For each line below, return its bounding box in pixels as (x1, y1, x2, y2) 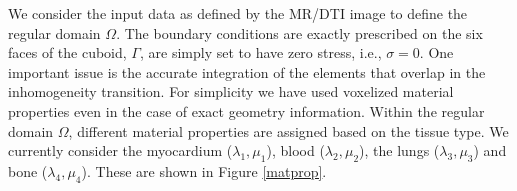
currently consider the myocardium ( (8, 140, 233, 161)
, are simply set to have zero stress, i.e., (139, 42, 382, 63)
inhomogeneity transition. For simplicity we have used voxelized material (8, 81, 454, 102)
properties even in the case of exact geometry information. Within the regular (8, 100, 485, 121)
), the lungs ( (359, 140, 440, 161)
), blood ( (266, 140, 325, 161)
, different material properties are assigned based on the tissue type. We (68, 120, 509, 141)
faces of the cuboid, (8, 42, 127, 63)
